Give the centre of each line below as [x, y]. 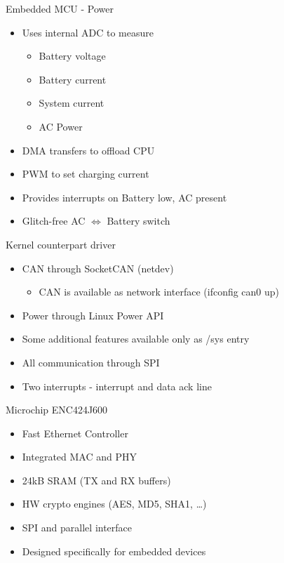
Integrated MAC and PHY [79, 457]
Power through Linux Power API [93, 315]
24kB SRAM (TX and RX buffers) [96, 480]
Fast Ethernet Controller [75, 433]
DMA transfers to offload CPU [88, 150]
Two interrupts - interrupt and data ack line [117, 386]
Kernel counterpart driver [61, 244]
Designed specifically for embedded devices [114, 551]
